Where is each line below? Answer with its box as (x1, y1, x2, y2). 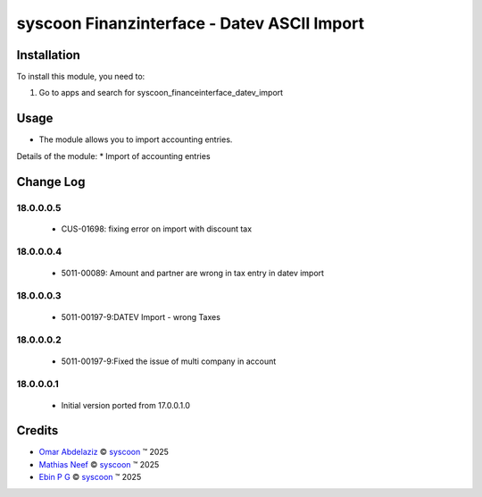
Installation (16, 47, 80, 63)
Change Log (16, 174, 86, 190)
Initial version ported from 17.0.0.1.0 (61, 400, 191, 410)
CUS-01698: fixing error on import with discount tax (61, 223, 253, 234)
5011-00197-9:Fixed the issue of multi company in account (61, 356, 277, 366)
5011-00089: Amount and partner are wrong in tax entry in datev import (61, 267, 325, 278)
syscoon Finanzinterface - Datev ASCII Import (16, 13, 365, 33)
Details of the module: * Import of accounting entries (16, 150, 211, 161)
